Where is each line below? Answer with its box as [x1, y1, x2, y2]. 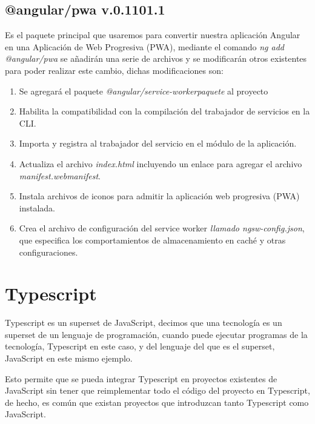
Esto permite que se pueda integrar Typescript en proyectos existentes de [5, 372, 277, 385]
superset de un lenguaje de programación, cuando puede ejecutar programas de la [5, 328, 308, 340]
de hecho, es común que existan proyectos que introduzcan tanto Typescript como [5, 396, 309, 408]
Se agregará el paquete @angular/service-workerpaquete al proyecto [19, 84, 268, 97]
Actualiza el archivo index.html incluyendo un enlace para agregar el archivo [19, 157, 302, 170]
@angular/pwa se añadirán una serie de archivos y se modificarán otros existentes [5, 52, 307, 65]
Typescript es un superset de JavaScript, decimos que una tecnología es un [5, 316, 282, 329]
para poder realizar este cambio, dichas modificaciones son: [5, 64, 224, 76]
